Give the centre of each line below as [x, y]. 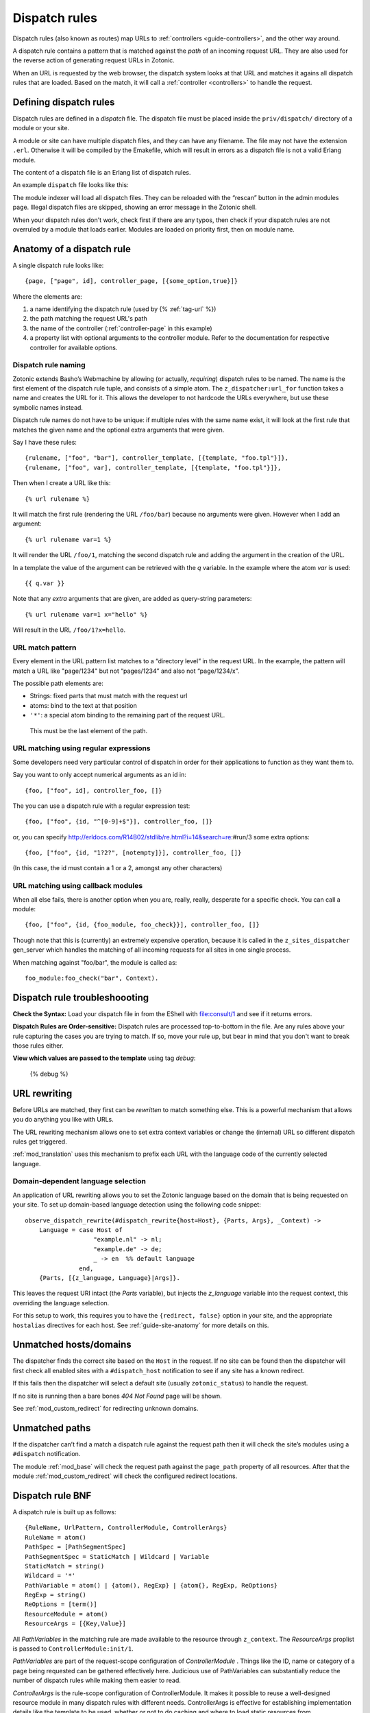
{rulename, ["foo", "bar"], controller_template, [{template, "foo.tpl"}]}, [157, 458]
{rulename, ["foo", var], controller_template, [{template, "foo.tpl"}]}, [153, 467]
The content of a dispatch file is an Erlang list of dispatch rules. [102, 172]
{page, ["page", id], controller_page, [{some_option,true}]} [132, 281]
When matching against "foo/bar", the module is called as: [95, 962]
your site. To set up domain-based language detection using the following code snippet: [137, 1205]
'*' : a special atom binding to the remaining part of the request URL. [127, 715]
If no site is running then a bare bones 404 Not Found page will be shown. [117, 1396]
